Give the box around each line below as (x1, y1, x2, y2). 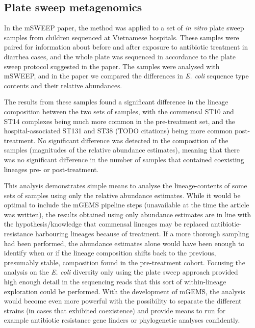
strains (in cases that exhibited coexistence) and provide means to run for (4, 305, 226, 315)
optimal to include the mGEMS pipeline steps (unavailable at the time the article (4, 200, 249, 210)
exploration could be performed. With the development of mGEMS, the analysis (4, 286, 245, 296)
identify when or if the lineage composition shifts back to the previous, (4, 248, 216, 258)
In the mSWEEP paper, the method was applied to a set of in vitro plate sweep (4, 23, 244, 33)
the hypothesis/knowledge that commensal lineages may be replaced (4, 219, 209, 229)
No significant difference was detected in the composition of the (37, 135, 229, 145)
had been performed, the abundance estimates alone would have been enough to (4, 238, 245, 248)
